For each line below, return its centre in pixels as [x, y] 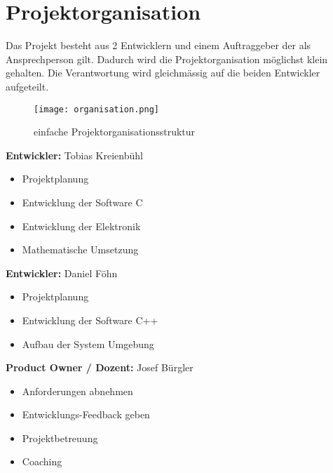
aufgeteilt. [27, 86]
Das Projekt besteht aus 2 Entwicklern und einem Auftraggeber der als [158, 45]
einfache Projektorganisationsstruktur [115, 132]
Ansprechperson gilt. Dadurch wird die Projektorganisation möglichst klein [167, 59]
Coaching [42, 461]
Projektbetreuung [60, 438]
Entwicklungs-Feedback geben [86, 414]
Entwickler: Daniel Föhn [62, 273]
